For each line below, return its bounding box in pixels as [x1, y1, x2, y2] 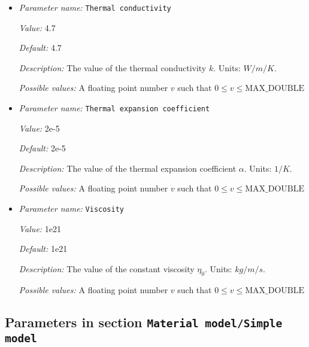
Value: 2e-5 [19, 121, 60, 134]
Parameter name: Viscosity [19, 202, 125, 215]
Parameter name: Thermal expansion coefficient [19, 102, 210, 114]
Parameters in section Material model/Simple [5, 312, 283, 331]
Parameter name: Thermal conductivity [19, 1, 171, 13]
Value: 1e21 [19, 222, 62, 235]
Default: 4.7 [19, 41, 62, 54]
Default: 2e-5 [19, 142, 66, 154]
